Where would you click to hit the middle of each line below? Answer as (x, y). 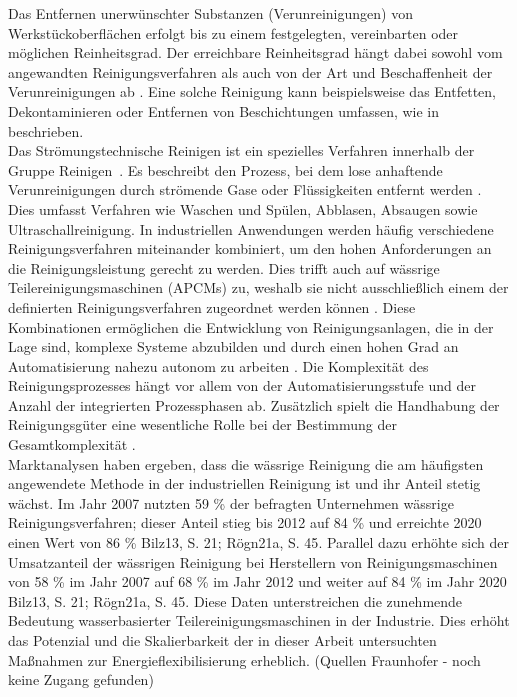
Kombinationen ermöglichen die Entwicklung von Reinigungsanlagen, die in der (251, 326)
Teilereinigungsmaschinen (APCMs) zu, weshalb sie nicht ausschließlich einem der (258, 287)
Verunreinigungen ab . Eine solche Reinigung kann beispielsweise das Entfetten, (252, 91)
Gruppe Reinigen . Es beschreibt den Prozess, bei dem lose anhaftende (225, 169)
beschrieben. (46, 130)
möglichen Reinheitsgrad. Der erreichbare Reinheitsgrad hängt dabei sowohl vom (255, 52)
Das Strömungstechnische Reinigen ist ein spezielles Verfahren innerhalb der (241, 150)
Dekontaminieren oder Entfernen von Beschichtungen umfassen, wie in (224, 110)
